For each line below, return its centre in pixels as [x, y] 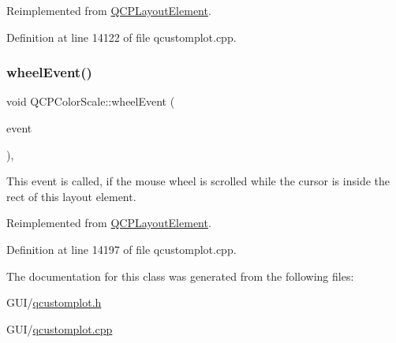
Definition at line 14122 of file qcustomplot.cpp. [121, 37]
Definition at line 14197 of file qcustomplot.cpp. [121, 249]
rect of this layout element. [71, 196]
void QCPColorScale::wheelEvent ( [91, 101]
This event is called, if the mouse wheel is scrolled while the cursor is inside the [198, 181]
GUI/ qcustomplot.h [54, 302]
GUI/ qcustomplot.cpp [60, 328]
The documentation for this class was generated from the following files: [180, 276]
